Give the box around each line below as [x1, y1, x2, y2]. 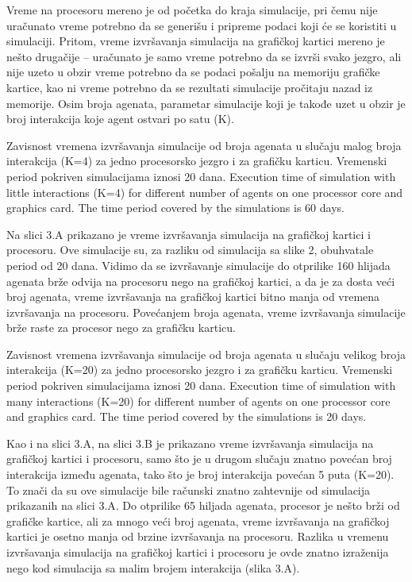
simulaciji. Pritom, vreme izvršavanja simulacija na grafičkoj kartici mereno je [6, 33, 385, 49]
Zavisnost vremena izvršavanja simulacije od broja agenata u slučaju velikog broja [6, 345, 406, 362]
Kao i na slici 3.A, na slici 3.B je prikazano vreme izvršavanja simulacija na [6, 434, 374, 451]
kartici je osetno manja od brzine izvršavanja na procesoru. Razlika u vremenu [6, 528, 389, 545]
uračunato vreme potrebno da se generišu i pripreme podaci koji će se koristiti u [6, 17, 397, 33]
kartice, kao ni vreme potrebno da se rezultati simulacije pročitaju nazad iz [6, 79, 373, 95]
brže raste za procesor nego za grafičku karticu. [6, 319, 236, 336]
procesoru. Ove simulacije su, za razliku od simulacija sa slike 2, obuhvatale [6, 241, 374, 258]
